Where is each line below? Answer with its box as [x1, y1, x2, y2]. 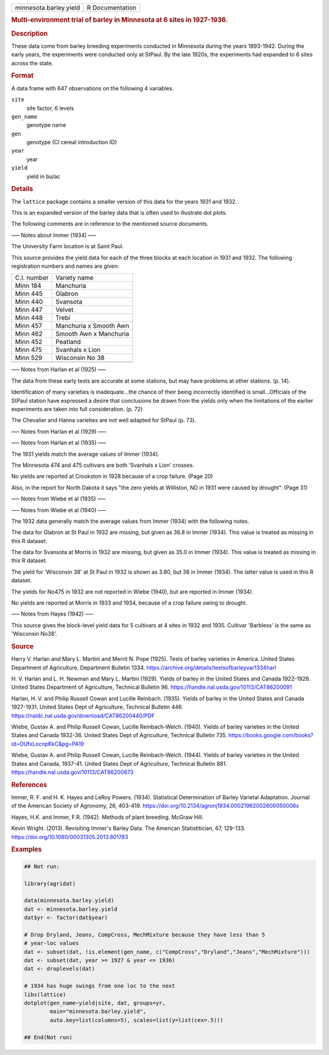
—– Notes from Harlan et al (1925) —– [11, 366, 107, 373]
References [11, 780, 48, 789]
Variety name [55, 273, 94, 282]
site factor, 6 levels [26, 104, 74, 112]
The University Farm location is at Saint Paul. [11, 243, 124, 250]
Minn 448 [15, 314, 43, 322]
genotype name [26, 121, 66, 129]
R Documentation [87, 4, 136, 12]
